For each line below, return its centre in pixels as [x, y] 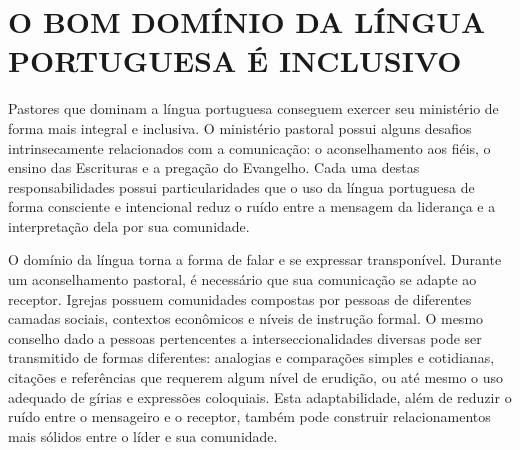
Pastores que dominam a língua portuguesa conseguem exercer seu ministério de [253, 108]
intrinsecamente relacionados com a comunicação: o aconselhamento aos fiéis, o [249, 147]
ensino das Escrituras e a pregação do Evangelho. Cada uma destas [214, 167]
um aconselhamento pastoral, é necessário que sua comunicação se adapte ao [242, 279]
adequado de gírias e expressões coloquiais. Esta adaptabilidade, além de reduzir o [260, 396]
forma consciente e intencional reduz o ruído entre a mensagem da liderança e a [252, 206]
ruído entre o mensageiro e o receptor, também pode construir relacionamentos [249, 416]
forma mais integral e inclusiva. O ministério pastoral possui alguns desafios [240, 127]
